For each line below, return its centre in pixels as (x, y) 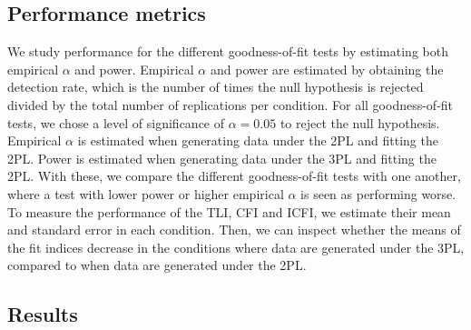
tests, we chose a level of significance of (116, 122)
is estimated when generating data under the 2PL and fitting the (258, 140)
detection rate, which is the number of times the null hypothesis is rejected (216, 87)
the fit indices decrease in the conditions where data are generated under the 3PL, (236, 247)
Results (43, 314)
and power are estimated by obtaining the (327, 69)
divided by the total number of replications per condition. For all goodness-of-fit (231, 104)
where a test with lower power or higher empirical (146, 193)
